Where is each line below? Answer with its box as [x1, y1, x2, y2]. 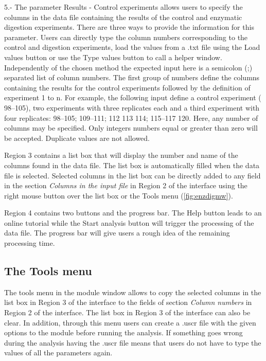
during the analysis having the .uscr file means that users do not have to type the [4, 337, 261, 348]
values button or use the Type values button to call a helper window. [4, 51, 222, 62]
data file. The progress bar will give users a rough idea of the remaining [4, 227, 230, 238]
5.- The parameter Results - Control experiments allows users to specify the [4, 2, 243, 12]
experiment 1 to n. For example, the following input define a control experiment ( [4, 92, 261, 103]
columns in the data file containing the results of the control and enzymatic [4, 11, 242, 22]
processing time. [4, 238, 55, 248]
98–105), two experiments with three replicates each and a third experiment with [4, 102, 260, 113]
